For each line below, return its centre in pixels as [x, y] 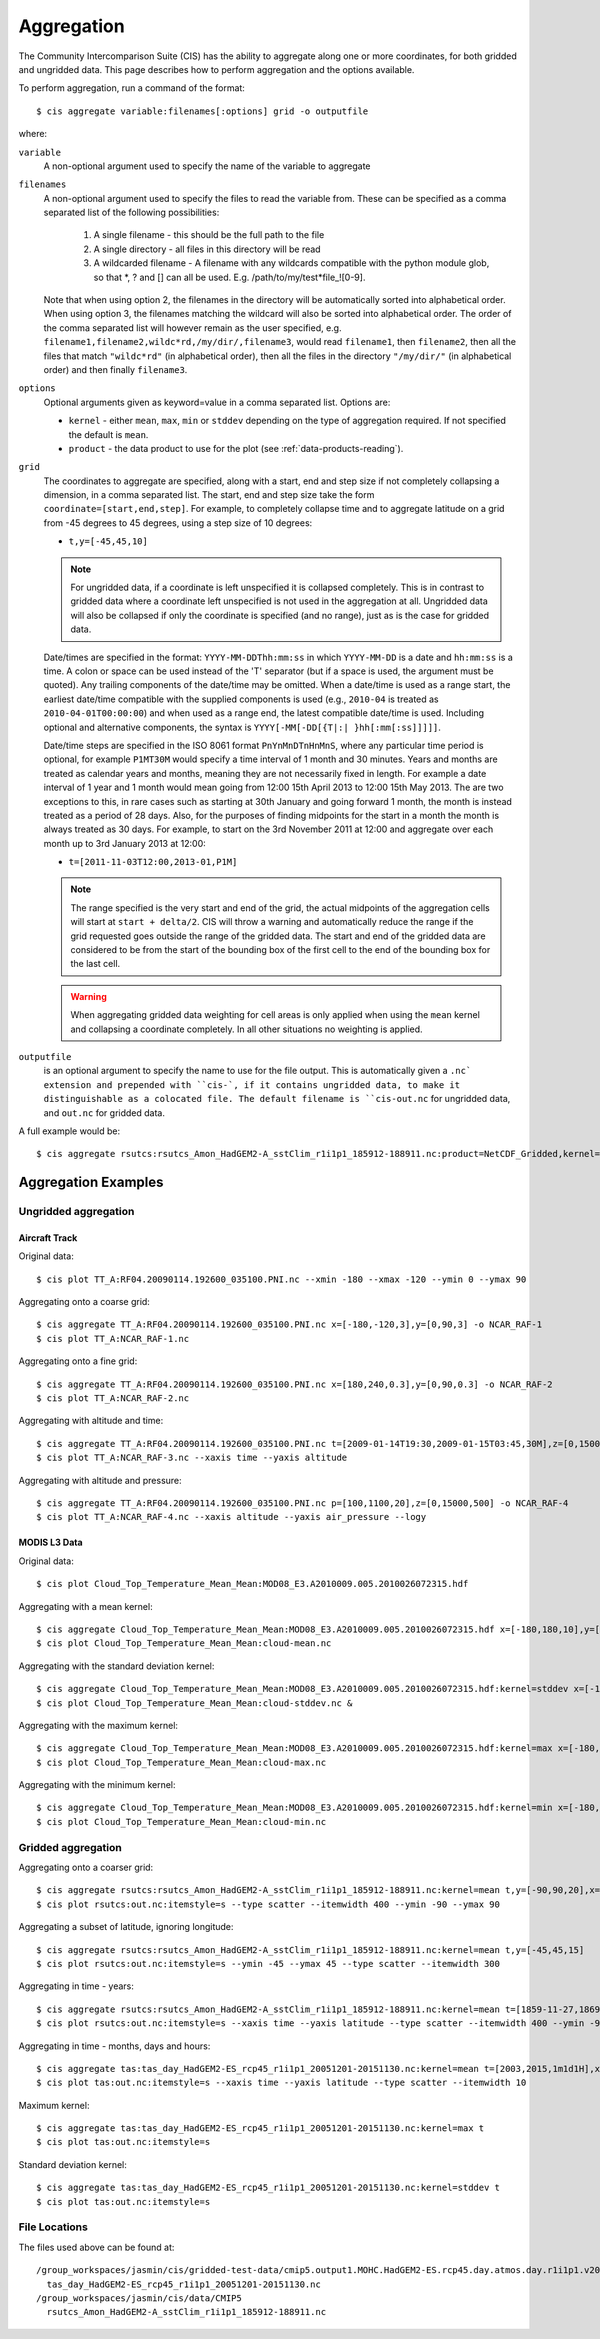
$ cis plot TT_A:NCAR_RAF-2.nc [113, 1398]
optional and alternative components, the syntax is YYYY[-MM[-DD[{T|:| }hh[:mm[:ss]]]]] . [242, 727]
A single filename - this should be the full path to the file [209, 235]
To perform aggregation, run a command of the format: [131, 88]
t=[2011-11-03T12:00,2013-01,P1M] [153, 862]
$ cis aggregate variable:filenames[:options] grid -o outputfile [202, 111]
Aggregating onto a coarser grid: [86, 1867]
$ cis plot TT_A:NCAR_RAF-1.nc [113, 1338]
